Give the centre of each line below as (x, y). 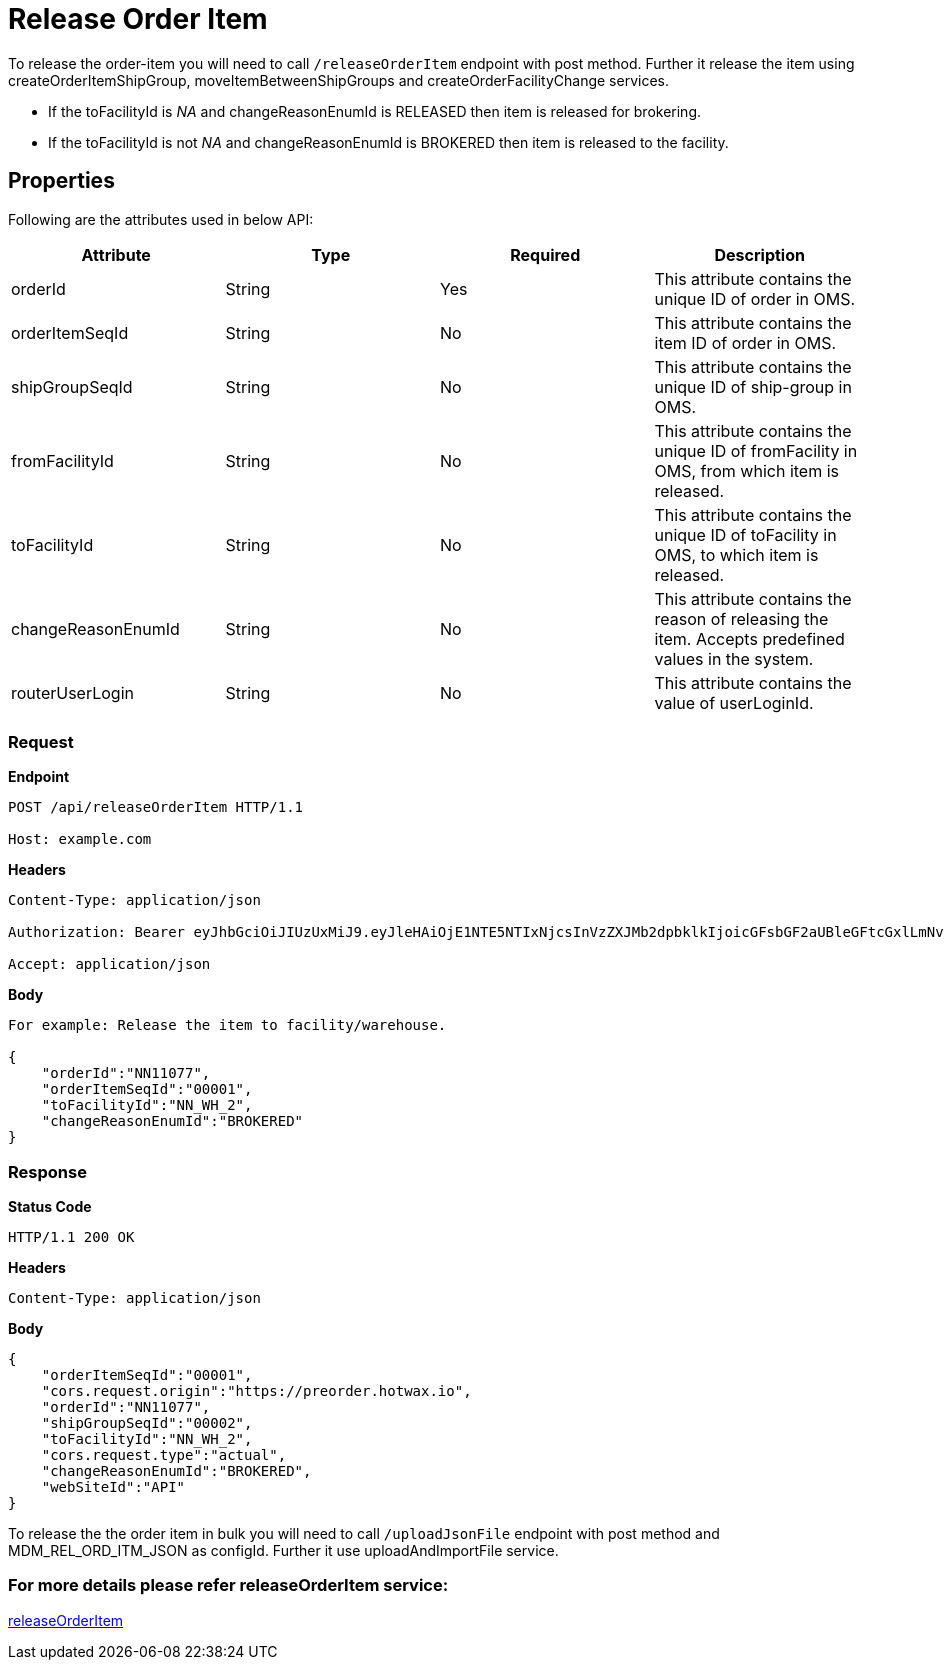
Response (47, 1171)
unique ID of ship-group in (753, 386)
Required (545, 254)
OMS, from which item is (746, 470)
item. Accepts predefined (749, 638)
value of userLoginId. (734, 702)
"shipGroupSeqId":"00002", (147, 1423)
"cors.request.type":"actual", (164, 1455)
